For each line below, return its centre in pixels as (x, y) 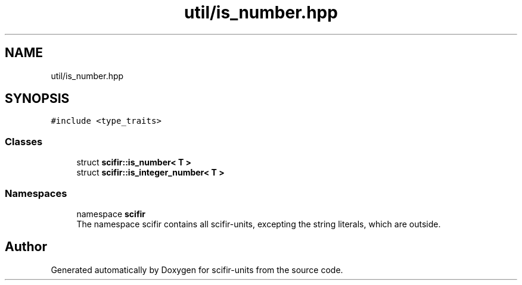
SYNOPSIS (37, 99)
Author (26, 247)
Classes (24, 141)
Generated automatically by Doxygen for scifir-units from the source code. (197, 270)
